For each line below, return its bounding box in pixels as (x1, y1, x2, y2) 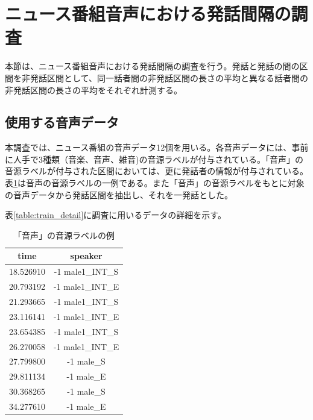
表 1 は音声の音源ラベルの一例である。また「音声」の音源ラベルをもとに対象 (5, 177, 305, 189)
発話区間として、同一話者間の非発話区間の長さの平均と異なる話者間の (30, 71, 308, 84)
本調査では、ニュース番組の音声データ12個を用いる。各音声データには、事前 (5, 141, 309, 154)
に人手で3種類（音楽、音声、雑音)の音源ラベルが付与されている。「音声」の (5, 152, 304, 165)
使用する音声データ (5, 113, 119, 131)
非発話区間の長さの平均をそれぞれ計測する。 (5, 83, 182, 96)
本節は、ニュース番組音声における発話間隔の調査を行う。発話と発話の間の (5, 60, 300, 72)
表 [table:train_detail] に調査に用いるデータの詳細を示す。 (5, 208, 226, 221)
